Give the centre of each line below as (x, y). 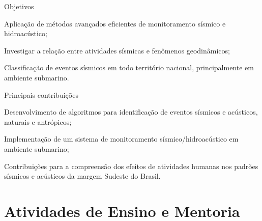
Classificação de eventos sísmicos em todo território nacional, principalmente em (129, 67)
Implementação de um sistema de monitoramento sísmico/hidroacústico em (121, 139)
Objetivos (19, 6)
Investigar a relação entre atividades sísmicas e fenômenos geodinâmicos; (117, 50)
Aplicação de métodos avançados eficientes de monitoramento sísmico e (115, 23)
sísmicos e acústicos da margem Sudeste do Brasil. (82, 176)
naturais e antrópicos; (38, 121)
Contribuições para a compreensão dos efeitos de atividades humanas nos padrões (131, 166)
